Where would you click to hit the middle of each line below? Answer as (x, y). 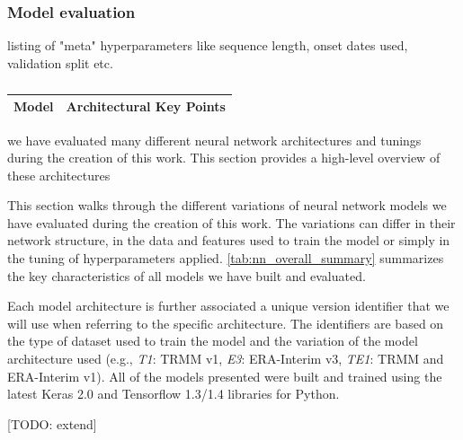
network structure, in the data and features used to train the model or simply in (229, 240)
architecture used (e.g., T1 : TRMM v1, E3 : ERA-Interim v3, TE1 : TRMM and (226, 359)
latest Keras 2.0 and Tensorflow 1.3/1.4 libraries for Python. (174, 394)
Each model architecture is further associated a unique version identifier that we (228, 306)
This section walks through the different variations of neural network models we (227, 205)
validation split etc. (60, 62)
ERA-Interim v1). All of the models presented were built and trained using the (225, 376)
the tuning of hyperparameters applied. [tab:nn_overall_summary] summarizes (226, 258)
